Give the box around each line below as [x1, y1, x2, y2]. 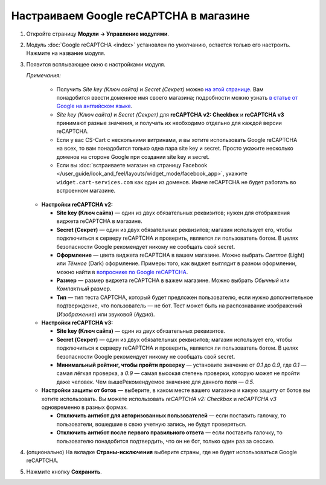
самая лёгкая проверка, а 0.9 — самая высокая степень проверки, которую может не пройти [56, 370, 300, 377]
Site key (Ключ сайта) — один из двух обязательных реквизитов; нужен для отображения [56, 209, 290, 216]
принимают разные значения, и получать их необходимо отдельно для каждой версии [56, 120, 282, 127]
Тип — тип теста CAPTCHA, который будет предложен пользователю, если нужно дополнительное [56, 294, 313, 301]
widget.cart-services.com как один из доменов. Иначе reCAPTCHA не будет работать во [56, 178, 296, 185]
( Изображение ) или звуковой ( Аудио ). [56, 310, 155, 318]
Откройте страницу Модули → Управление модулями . [26, 30, 169, 37]
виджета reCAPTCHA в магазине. [56, 217, 142, 225]
